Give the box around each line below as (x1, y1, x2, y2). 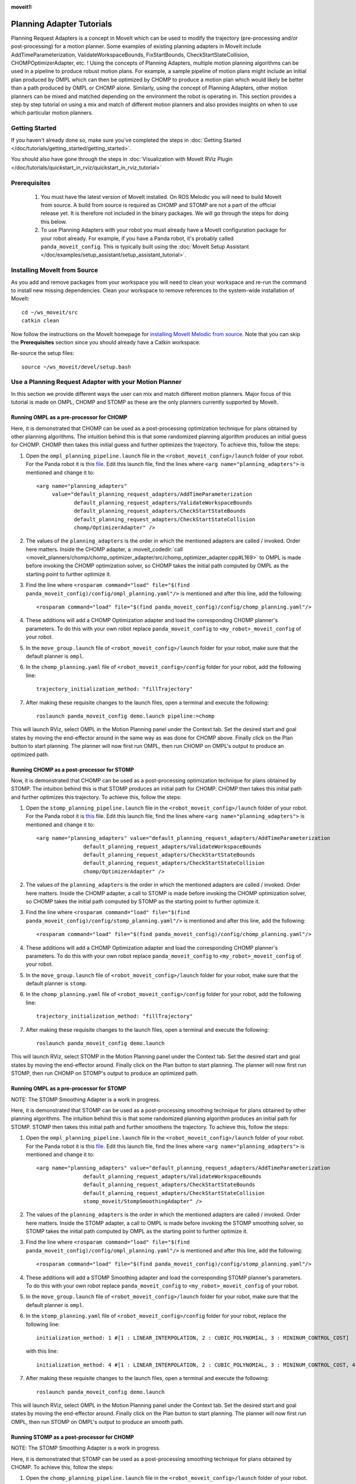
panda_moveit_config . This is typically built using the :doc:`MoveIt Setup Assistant (40, 243, 249, 250)
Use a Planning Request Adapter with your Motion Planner (11, 378, 182, 386)
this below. (40, 218, 68, 225)
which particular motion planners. (11, 109, 93, 116)
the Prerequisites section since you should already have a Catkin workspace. (11, 338, 201, 345)
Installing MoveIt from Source (11, 266, 98, 274)
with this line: (26, 1347, 59, 1355)
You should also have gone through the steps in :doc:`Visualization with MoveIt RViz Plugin (11, 156, 233, 163)
